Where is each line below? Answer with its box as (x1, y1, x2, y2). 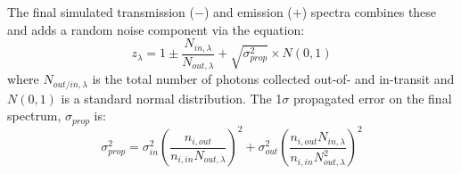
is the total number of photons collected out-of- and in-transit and (92, 70, 455, 88)
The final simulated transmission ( (7, 3, 194, 21)
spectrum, (7, 106, 62, 125)
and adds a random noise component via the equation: (7, 20, 305, 38)
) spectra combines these (301, 3, 437, 21)
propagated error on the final (293, 88, 452, 107)
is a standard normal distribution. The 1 (61, 88, 283, 107)
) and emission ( (203, 3, 292, 21)
